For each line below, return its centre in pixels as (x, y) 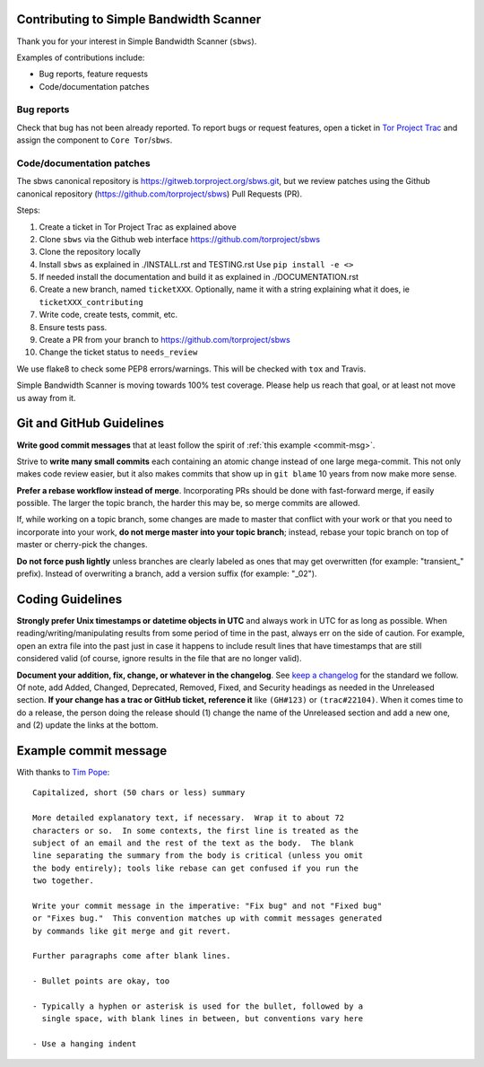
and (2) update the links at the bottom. (87, 725)
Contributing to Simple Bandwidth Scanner (139, 19)
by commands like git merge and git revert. (132, 931)
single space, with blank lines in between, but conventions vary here (203, 1019)
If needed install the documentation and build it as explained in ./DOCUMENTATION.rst (199, 277)
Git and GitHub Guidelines (91, 423)
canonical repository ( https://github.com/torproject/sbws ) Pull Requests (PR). (160, 194)
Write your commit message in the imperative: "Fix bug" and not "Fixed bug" (207, 905)
